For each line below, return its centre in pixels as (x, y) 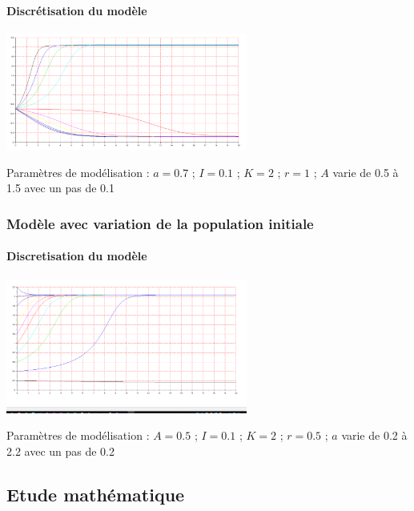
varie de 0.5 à (366, 172)
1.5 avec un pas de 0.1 (61, 188)
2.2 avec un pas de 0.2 (61, 451)
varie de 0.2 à (374, 435)
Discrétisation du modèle (77, 10)
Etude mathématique (96, 494)
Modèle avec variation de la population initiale (160, 223)
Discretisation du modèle (77, 256)
